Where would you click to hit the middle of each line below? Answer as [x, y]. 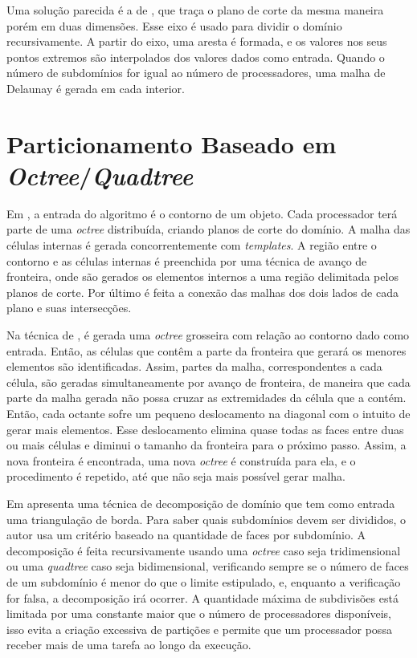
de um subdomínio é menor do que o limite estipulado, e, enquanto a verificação [204, 581]
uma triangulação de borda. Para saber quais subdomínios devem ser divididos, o [206, 519]
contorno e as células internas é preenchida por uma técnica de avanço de [187, 260]
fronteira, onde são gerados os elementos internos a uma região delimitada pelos [202, 276]
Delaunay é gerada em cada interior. [96, 88]
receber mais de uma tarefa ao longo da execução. [129, 645]
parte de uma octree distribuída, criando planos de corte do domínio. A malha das [208, 229]
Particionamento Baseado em [172, 143]
